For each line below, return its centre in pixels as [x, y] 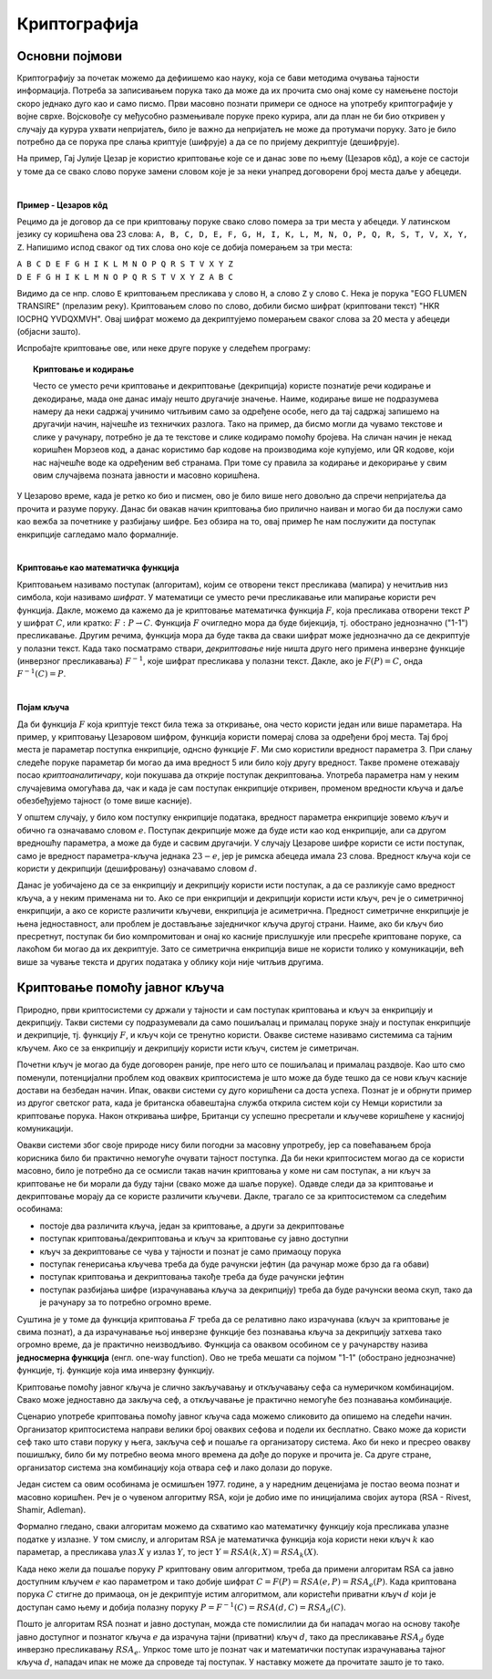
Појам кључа [43, 708]
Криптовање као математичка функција [98, 568]
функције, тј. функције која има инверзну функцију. [116, 1370]
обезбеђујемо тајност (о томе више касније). [104, 800]
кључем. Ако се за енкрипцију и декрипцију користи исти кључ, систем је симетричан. [188, 1048]
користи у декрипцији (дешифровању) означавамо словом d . [137, 868]
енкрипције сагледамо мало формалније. [98, 534]
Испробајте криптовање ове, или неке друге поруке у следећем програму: [164, 348]
